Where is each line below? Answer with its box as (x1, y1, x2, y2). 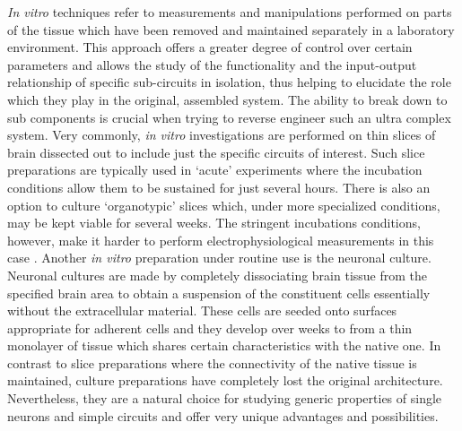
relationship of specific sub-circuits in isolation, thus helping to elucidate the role (7, 73, 451, 91)
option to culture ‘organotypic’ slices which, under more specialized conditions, (7, 195, 440, 214)
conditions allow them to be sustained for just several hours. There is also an (7, 177, 431, 196)
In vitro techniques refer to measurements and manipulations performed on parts (7, 3, 452, 21)
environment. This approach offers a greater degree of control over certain (7, 38, 413, 56)
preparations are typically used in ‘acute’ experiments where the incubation (7, 160, 423, 179)
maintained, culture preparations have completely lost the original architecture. (7, 371, 443, 390)
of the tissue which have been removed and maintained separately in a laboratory (7, 20, 455, 39)
